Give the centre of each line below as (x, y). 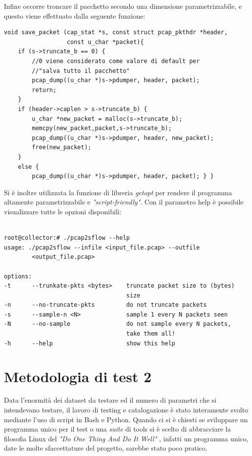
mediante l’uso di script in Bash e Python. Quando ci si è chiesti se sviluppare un (126, 419)
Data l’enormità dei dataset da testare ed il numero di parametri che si (110, 400)
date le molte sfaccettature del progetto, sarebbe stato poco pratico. (106, 448)
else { (28, 167)
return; (44, 90)
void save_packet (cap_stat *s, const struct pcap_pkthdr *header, (116, 33)
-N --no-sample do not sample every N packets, (118, 324)
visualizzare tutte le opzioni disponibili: (63, 211)
